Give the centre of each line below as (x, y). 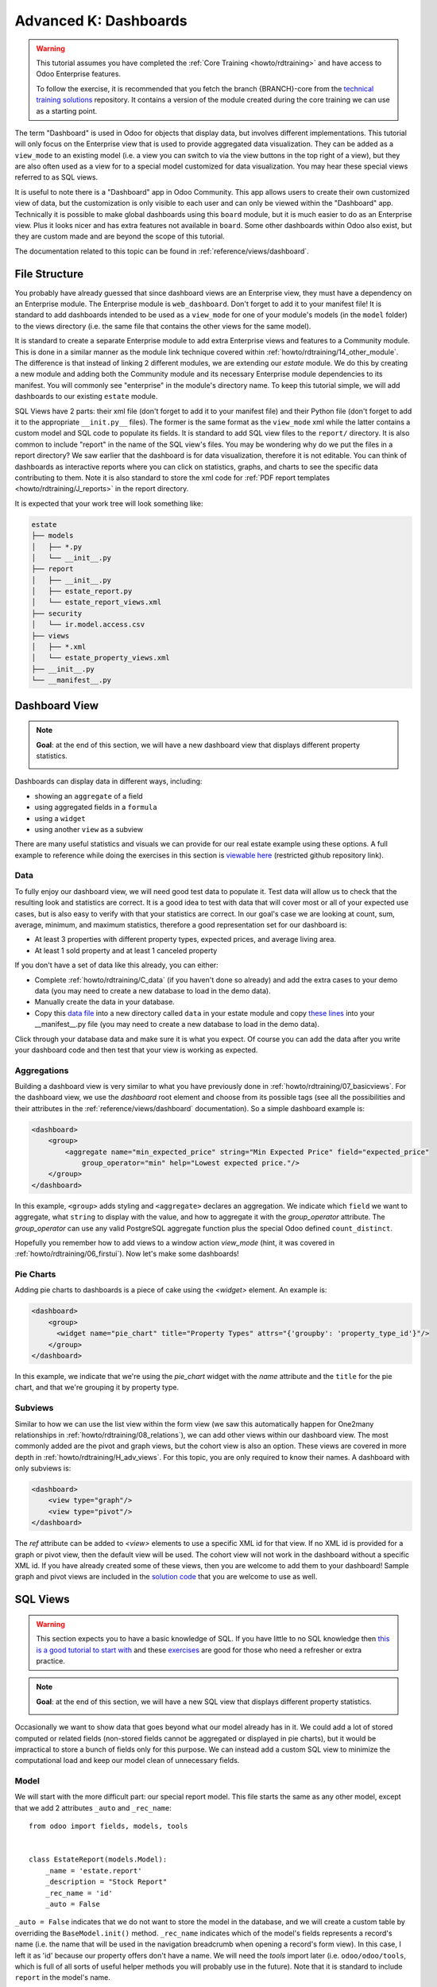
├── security (57, 613)
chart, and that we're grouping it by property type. (97, 1388)
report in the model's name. (62, 1977)
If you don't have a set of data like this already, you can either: (116, 965)
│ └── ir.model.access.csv (88, 625)
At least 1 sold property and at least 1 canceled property (126, 951)
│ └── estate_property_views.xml (101, 658)
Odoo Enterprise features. (79, 74)
